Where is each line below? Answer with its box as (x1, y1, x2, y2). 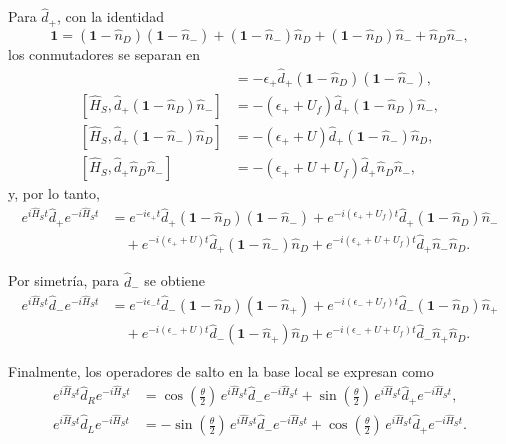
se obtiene (144, 270, 205, 291)
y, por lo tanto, (8, 183, 100, 204)
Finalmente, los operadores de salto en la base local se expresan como (8, 361, 434, 382)
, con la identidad (56, 6, 164, 27)
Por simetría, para (8, 270, 120, 291)
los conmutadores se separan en (8, 43, 201, 64)
